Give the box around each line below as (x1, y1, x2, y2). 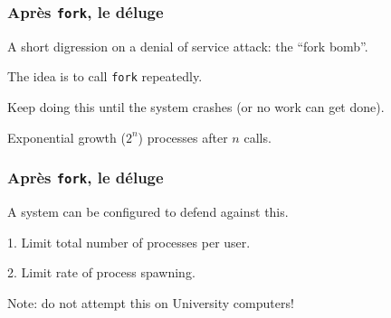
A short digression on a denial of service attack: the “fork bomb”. (7, 36, 368, 55)
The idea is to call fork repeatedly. (7, 67, 203, 86)
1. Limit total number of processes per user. (7, 232, 251, 251)
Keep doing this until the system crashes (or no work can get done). (7, 98, 385, 117)
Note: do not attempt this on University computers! (7, 293, 294, 312)
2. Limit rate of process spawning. (7, 263, 195, 282)
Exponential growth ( (7, 127, 126, 146)
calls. (243, 127, 272, 146)
